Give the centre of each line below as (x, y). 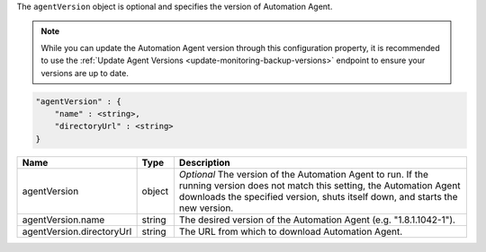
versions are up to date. (85, 73)
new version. (206, 208)
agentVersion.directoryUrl (77, 231)
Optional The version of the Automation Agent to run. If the (304, 174)
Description (205, 162)
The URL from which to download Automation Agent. (291, 231)
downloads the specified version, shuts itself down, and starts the (318, 196)
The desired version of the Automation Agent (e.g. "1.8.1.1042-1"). (317, 220)
